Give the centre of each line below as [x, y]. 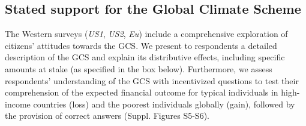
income [18, 104]
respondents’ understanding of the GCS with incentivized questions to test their [152, 80]
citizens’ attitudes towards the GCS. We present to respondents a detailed [141, 45]
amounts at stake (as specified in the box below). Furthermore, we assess [139, 68]
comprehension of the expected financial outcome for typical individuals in [142, 92]
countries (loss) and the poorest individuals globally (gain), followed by [164, 104]
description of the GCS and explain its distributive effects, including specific [145, 57]
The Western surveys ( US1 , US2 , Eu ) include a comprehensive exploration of [146, 34]
